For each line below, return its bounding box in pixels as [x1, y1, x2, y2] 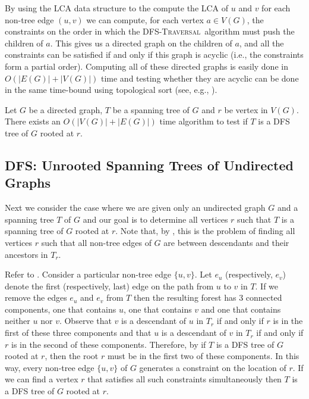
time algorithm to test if [159, 115, 248, 127]
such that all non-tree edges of [41, 236, 152, 248]
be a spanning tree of [112, 103, 190, 116]
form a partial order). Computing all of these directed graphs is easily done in [5, 60, 288, 72]
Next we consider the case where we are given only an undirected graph [5, 201, 266, 214]
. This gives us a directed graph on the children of [50, 36, 232, 49]
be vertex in [224, 103, 268, 116]
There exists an [5, 115, 61, 127]
